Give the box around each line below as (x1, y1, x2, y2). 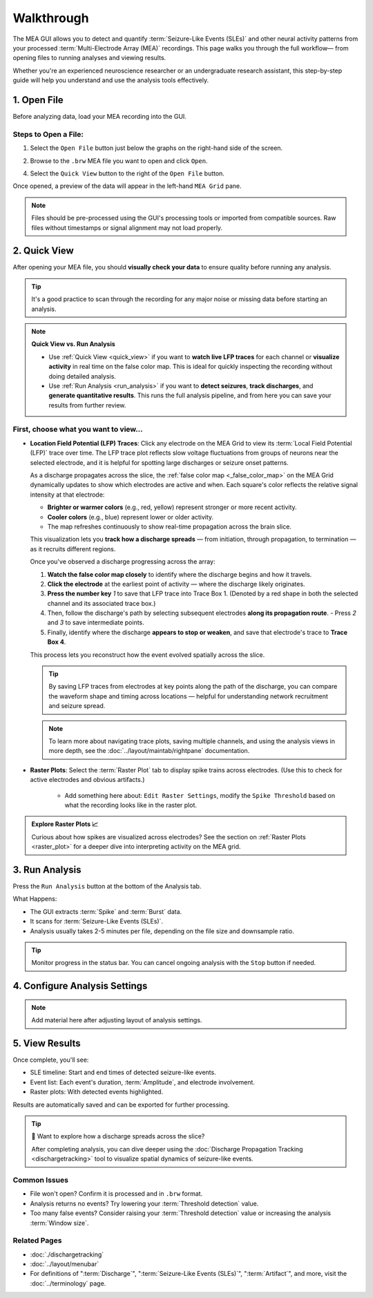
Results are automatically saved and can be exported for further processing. (12, 1100, 230, 1109)
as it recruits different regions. (30, 544, 116, 553)
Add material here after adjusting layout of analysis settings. (31, 1016, 202, 1024)
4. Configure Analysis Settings (12, 980, 148, 992)
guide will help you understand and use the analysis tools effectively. (12, 76, 209, 84)
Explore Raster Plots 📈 (31, 820, 98, 828)
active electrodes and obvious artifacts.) (30, 776, 145, 784)
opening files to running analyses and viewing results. (12, 54, 166, 62)
